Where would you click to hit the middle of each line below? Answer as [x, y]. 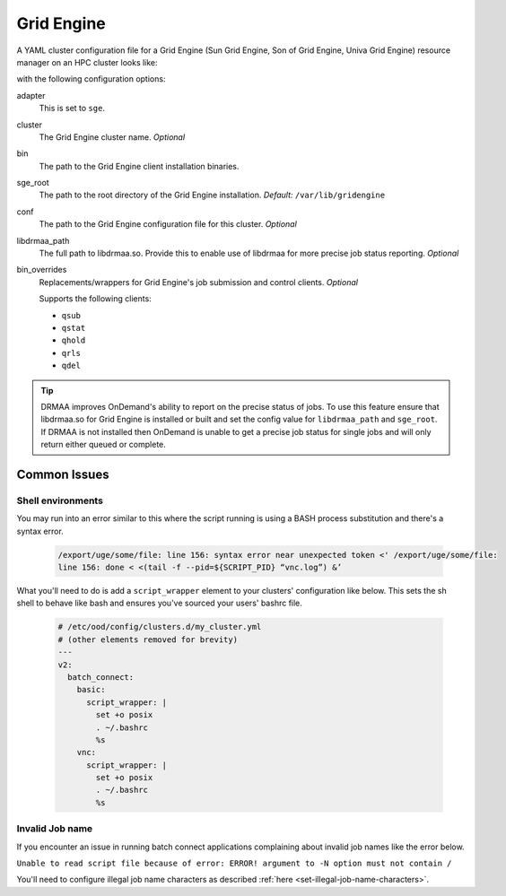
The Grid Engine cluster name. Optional [112, 137]
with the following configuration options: [91, 79]
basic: [91, 690]
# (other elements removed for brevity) [148, 639]
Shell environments [60, 500]
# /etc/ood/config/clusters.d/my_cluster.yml [160, 627]
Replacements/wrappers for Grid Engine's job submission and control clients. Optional [199, 282]
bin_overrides [42, 270]
